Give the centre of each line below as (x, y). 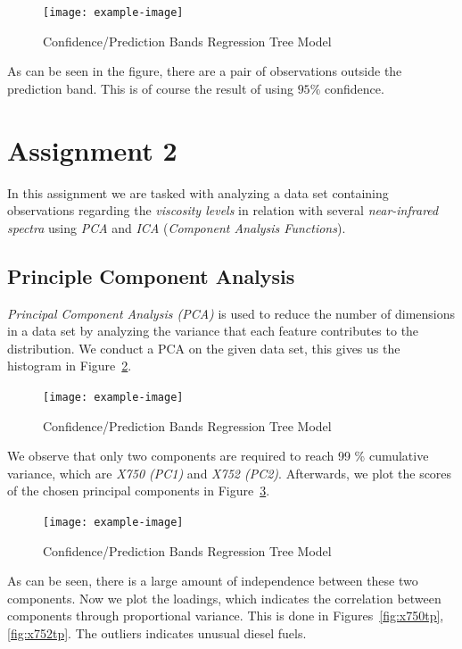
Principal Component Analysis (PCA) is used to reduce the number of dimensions (231, 313)
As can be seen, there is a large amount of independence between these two (213, 581)
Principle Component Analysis (151, 275)
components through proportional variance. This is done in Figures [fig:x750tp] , (226, 616)
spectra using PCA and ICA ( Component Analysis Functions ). (177, 227)
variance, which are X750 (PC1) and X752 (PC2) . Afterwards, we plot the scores (230, 473)
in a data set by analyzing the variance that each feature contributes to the (213, 331)
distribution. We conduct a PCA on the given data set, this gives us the (204, 348)
